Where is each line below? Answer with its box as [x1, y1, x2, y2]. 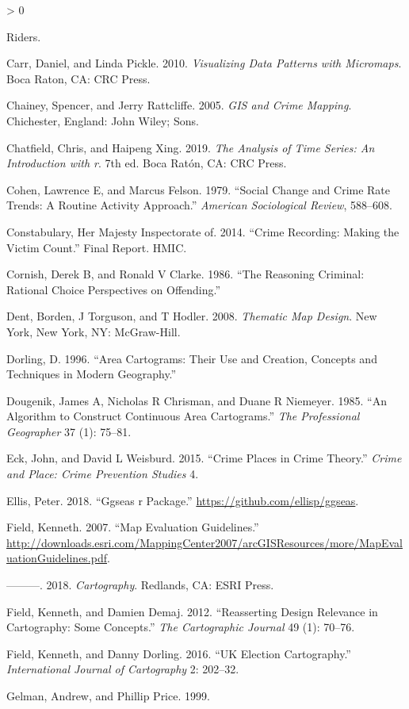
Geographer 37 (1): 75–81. [6, 423, 132, 439]
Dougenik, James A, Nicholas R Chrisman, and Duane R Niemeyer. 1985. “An [6, 392, 387, 408]
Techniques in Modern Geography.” [6, 366, 177, 382]
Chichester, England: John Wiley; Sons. [6, 112, 199, 128]
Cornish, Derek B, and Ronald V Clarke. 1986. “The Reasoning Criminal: [6, 266, 365, 282]
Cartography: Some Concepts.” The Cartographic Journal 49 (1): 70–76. [6, 619, 355, 635]
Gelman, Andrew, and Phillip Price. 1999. [6, 688, 210, 703]
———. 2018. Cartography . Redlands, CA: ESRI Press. [6, 577, 274, 593]
